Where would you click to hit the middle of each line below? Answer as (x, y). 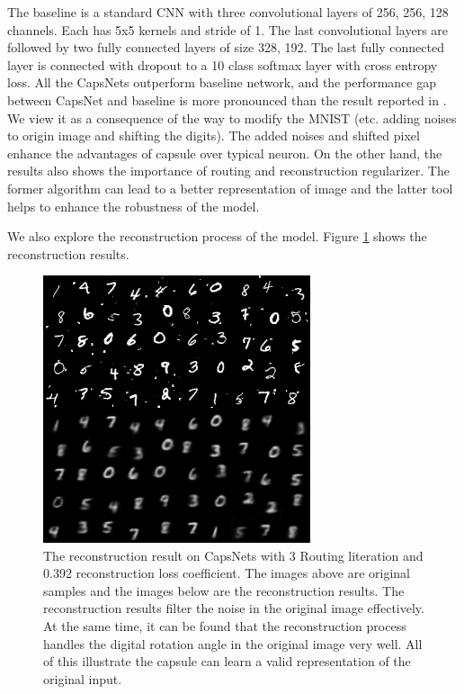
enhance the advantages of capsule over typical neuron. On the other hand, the (225, 153)
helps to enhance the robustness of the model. (134, 206)
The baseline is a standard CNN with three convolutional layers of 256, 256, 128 (228, 12)
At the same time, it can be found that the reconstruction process (225, 626)
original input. (83, 678)
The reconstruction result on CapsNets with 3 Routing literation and (233, 555)
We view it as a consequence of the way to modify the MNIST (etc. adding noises (232, 117)
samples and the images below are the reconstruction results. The (224, 590)
